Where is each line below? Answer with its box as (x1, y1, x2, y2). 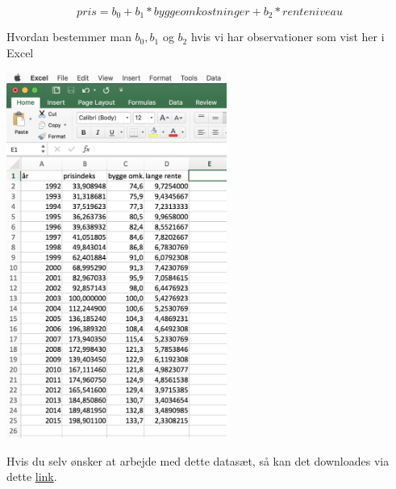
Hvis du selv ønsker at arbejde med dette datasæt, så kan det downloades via (6, 452, 390, 469)
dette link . (6, 468, 57, 485)
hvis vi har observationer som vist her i (190, 28, 385, 45)
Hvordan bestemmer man (6, 28, 131, 45)
